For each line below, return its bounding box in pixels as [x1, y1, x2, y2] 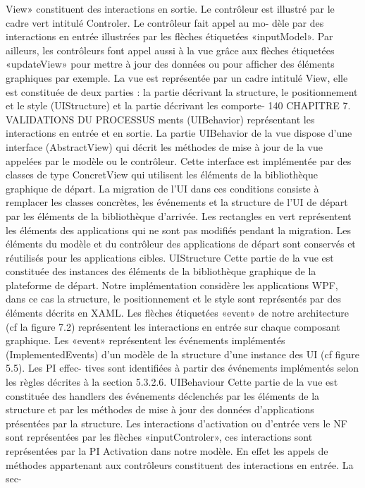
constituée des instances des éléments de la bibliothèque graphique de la [6, 264, 316, 279]
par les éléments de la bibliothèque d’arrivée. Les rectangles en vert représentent [6, 208, 352, 223]
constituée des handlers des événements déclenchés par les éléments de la [6, 388, 320, 403]
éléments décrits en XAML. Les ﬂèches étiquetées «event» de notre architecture [6, 305, 349, 320]
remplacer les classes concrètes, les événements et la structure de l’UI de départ [6, 195, 348, 209]
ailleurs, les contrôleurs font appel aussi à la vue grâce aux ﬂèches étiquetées [6, 42, 335, 57]
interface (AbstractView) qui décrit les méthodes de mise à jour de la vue [6, 139, 323, 154]
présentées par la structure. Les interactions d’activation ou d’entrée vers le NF [6, 415, 347, 430]
